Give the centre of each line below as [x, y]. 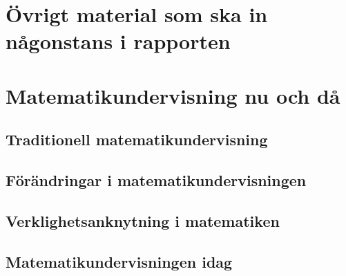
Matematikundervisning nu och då [173, 95]
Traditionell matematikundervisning [137, 139]
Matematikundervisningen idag [119, 261]
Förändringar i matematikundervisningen [156, 180]
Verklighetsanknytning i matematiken [143, 220]
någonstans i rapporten [118, 41]
